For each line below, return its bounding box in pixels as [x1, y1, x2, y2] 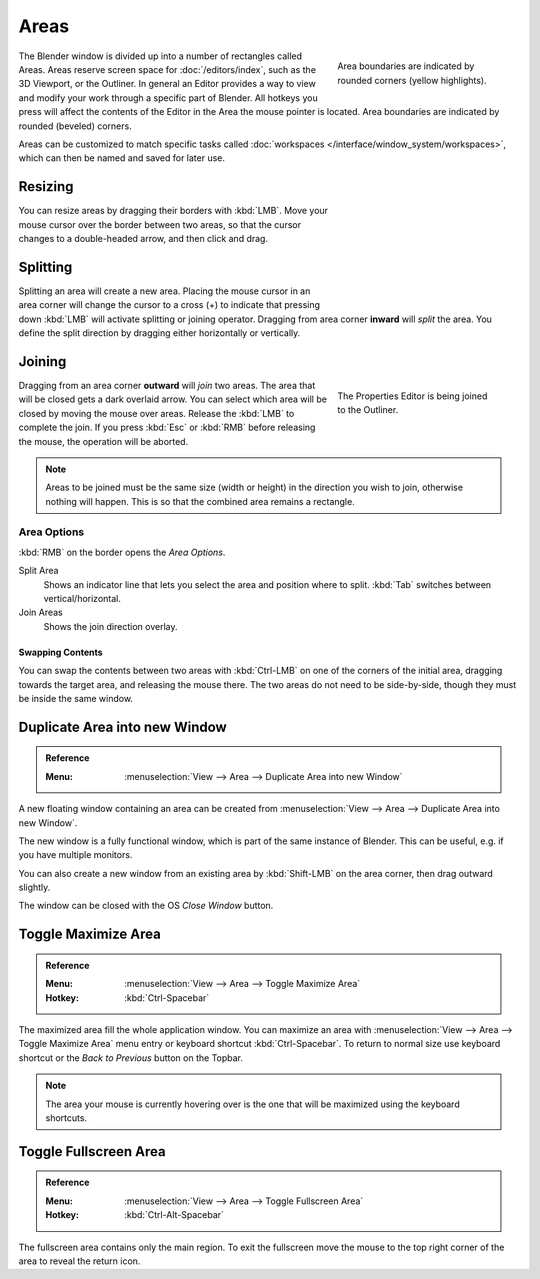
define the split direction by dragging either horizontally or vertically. [18, 327, 301, 339]
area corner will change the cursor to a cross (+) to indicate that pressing [18, 299, 320, 311]
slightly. [18, 881, 51, 894]
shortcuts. [45, 1112, 88, 1124]
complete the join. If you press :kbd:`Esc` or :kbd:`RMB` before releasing [18, 421, 316, 434]
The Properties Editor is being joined [337, 390, 488, 402]
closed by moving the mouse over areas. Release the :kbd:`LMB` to [18, 407, 295, 419]
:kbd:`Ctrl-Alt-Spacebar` [124, 1209, 225, 1221]
